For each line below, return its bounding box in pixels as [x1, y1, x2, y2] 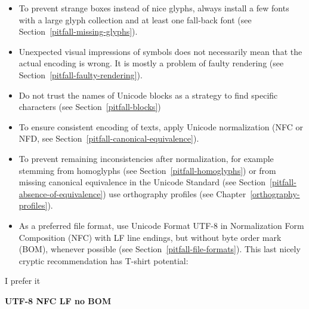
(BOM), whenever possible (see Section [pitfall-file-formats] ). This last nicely [18, 243, 301, 255]
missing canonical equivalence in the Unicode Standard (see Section [18, 176, 266, 188]
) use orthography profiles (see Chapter [103, 187, 246, 200]
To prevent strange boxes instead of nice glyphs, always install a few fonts [18, 2, 289, 14]
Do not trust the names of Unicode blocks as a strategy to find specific [18, 88, 278, 101]
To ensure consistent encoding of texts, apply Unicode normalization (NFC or [18, 120, 304, 133]
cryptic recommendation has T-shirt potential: [18, 254, 189, 267]
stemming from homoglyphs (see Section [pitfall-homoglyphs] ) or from [18, 164, 276, 176]
